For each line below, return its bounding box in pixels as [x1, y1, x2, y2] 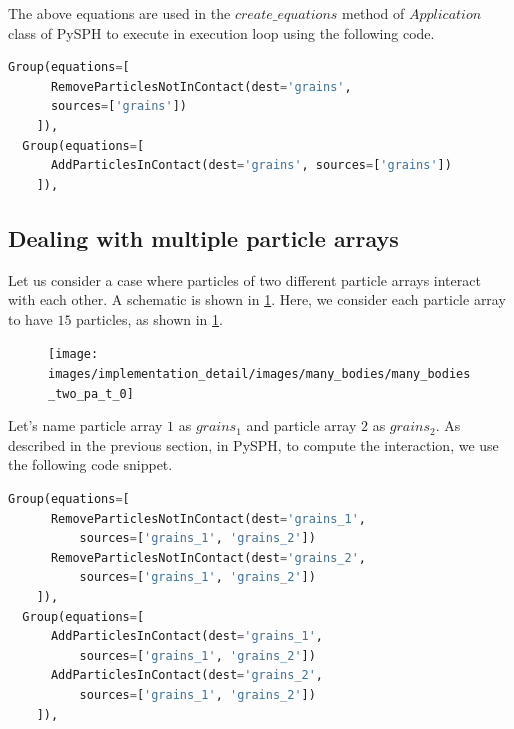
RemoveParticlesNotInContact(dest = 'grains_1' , [50, 511, 366, 526]
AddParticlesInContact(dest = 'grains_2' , [50, 668, 324, 683]
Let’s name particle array [8, 415, 163, 436]
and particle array [246, 415, 357, 436]
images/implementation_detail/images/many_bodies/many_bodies [48, 366, 471, 381]
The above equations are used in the [8, 3, 231, 23]
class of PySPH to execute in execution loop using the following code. [8, 22, 435, 43]
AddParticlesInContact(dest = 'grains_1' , [50, 629, 324, 644]
